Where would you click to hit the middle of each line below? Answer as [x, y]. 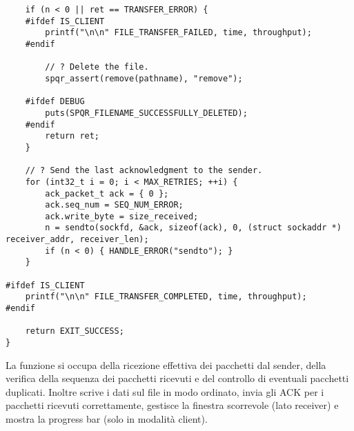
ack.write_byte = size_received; [122, 216]
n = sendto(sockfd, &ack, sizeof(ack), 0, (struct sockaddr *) [193, 228]
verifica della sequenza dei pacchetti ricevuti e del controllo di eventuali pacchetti [177, 378]
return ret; [72, 136]
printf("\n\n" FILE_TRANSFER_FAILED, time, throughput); [178, 33]
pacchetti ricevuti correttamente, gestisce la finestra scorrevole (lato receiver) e [172, 405]
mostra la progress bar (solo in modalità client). [107, 419]
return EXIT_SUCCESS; [75, 331]
